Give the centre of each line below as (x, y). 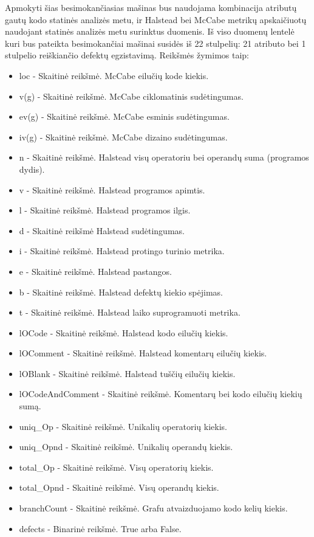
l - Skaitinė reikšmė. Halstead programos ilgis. (105, 210)
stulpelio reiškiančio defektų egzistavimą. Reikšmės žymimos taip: (127, 55)
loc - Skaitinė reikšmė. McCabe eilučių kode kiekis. (114, 75)
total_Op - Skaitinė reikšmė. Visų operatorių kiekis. (116, 467)
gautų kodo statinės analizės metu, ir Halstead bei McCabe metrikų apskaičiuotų (156, 19)
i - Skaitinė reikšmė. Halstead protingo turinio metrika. (122, 251)
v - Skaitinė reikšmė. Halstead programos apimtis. (112, 189)
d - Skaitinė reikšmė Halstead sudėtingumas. (102, 230)
